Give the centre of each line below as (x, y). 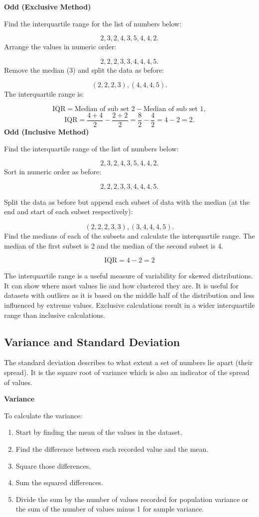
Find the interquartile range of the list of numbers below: (91, 148)
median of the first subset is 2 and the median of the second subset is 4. (114, 245)
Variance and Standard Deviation (92, 341)
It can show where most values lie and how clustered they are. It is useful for (122, 285)
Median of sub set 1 (173, 109)
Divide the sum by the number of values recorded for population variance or (132, 499)
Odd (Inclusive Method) (47, 132)
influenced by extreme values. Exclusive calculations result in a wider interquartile (129, 305)
